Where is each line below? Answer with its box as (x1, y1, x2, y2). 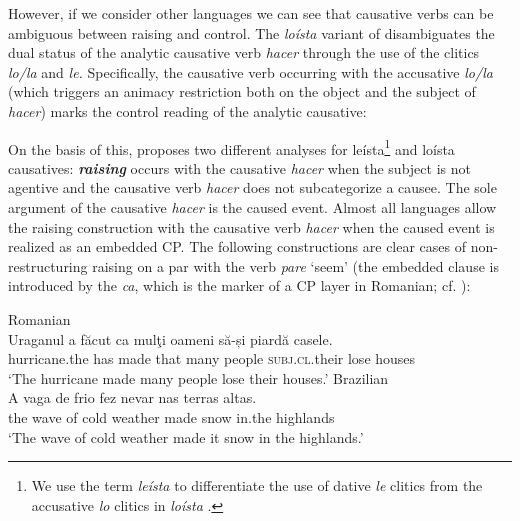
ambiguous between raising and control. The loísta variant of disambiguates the (8, 22, 495, 43)
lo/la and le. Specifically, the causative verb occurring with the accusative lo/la (8, 61, 493, 82)
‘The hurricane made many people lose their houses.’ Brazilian (8, 367, 389, 388)
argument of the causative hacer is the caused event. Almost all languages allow (8, 197, 497, 217)
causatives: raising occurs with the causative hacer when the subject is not (8, 157, 471, 178)
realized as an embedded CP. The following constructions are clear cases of (8, 236, 467, 257)
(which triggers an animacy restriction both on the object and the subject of (8, 81, 476, 102)
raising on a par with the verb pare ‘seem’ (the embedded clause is (92, 255, 499, 276)
